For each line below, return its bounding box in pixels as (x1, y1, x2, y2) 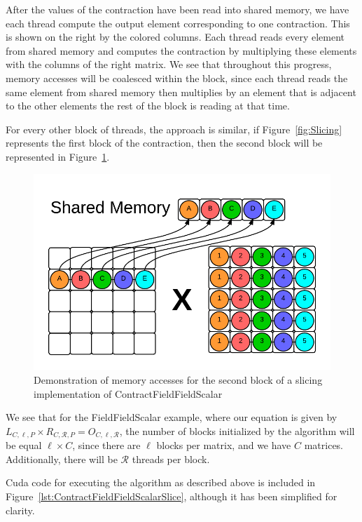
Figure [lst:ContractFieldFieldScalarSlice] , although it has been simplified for (6, 489, 337, 504)
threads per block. (132, 451, 210, 466)
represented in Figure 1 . (6, 149, 110, 163)
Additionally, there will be (6, 451, 118, 466)
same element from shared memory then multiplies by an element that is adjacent (6, 84, 356, 99)
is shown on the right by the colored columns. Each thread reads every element (6, 29, 345, 44)
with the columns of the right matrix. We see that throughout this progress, (6, 57, 332, 72)
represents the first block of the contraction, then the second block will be (6, 135, 323, 150)
